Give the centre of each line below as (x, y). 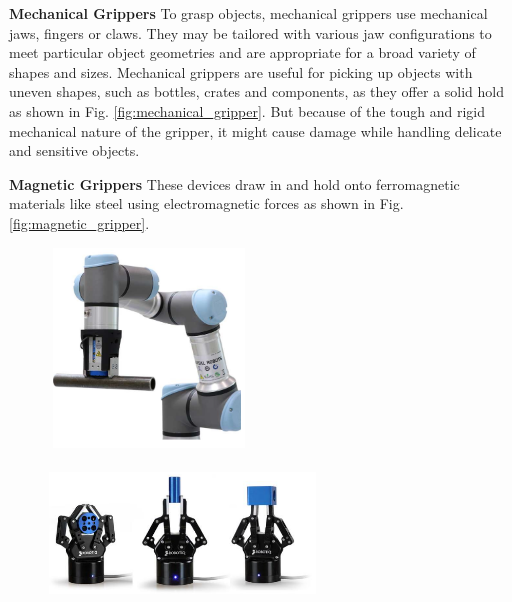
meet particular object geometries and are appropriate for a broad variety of (242, 52)
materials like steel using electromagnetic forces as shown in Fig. (206, 203)
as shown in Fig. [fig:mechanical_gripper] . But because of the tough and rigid (247, 110)
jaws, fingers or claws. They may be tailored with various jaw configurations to (250, 32)
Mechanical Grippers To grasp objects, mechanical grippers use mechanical (248, 13)
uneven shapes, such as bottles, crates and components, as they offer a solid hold (257, 91)
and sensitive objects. (74, 150)
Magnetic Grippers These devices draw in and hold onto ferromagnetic (234, 183)
